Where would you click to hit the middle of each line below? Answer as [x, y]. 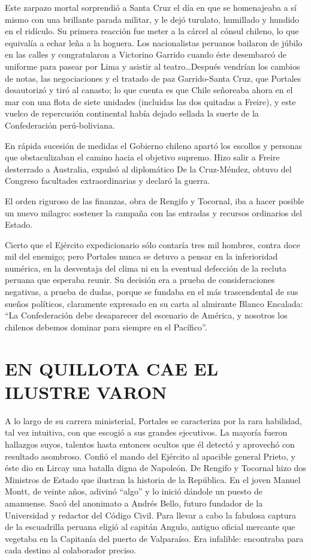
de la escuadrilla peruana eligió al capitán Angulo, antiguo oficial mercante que [150, 527]
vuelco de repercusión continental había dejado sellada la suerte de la [132, 113]
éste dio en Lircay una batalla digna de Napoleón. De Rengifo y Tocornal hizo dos [155, 468]
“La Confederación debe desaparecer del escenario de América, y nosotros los [146, 315]
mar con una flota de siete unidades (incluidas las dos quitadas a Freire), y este [150, 101]
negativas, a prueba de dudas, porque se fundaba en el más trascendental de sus [152, 292]
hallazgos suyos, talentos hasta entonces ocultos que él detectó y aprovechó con [150, 444]
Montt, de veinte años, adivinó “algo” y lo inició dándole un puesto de [134, 491]
